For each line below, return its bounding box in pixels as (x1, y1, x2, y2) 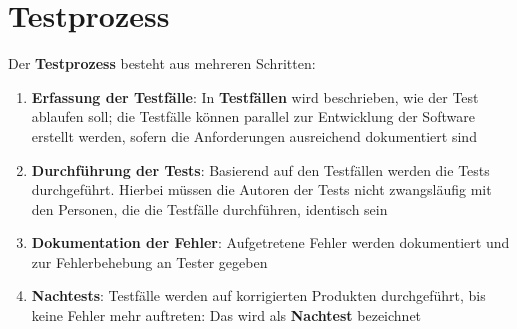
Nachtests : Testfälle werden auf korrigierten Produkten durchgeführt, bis (31, 285, 486, 306)
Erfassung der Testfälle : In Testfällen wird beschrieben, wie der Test (31, 86, 479, 107)
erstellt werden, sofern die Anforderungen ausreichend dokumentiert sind (31, 125, 477, 146)
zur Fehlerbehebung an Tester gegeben (31, 251, 268, 272)
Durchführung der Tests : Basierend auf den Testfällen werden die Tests (31, 159, 490, 180)
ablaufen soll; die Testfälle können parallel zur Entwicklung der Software (31, 106, 475, 127)
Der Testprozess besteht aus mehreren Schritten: (8, 53, 316, 74)
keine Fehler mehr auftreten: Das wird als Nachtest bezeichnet (31, 305, 422, 326)
